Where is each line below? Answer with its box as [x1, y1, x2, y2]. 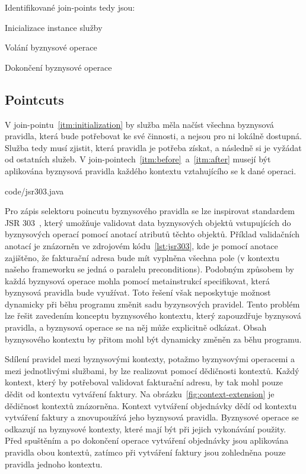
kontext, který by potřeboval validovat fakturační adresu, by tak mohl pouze [5, 376, 283, 388]
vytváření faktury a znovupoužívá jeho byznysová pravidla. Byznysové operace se [5, 411, 299, 423]
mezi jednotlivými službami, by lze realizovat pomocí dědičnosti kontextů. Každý [5, 364, 299, 376]
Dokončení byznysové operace [5, 61, 112, 73]
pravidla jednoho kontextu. [5, 457, 103, 470]
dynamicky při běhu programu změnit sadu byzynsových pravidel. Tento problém [5, 297, 300, 310]
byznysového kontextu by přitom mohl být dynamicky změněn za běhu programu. [5, 332, 302, 345]
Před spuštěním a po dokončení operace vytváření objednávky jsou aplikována [5, 434, 289, 447]
